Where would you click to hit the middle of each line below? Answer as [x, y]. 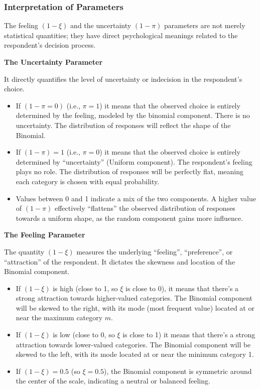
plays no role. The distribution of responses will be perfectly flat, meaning [130, 171]
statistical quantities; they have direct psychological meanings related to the [121, 35]
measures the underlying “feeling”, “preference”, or [155, 251]
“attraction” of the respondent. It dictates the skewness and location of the [120, 261]
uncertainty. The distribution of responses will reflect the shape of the [123, 125]
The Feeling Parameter [45, 235]
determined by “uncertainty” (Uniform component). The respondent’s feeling [134, 161]
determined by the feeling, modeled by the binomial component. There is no [133, 115]
